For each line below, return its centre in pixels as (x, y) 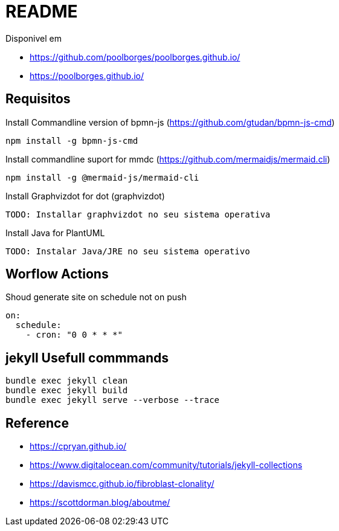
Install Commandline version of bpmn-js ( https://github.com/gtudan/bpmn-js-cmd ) (170, 122)
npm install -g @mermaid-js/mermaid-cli (102, 177)
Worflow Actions (57, 274)
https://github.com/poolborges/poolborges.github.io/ (135, 57)
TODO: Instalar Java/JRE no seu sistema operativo (128, 251)
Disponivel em (34, 38)
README (42, 11)
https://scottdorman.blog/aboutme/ (100, 503)
